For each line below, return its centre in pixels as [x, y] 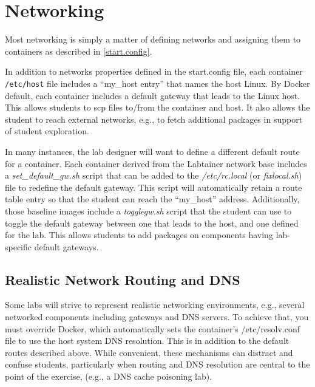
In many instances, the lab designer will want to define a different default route [152, 151]
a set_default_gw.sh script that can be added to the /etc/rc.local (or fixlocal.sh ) [154, 175]
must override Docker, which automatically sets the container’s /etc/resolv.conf [153, 328]
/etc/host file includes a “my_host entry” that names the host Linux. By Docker [157, 83]
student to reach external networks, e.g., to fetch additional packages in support [154, 119]
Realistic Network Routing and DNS [123, 279]
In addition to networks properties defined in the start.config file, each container [154, 71]
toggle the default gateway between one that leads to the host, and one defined [152, 223]
